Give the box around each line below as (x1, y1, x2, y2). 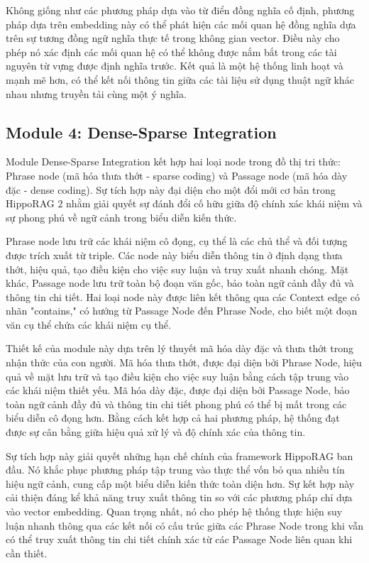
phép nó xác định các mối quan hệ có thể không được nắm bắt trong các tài (6, 44, 337, 59)
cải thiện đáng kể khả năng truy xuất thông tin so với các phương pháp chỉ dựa (6, 490, 353, 505)
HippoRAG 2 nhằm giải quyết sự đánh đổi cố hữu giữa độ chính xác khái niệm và (6, 196, 363, 211)
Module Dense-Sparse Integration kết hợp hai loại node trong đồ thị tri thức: (6, 154, 341, 169)
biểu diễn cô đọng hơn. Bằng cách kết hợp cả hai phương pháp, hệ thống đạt (6, 410, 340, 425)
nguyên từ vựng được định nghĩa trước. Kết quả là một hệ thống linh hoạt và (6, 58, 343, 73)
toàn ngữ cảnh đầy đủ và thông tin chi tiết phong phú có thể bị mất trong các (6, 396, 347, 411)
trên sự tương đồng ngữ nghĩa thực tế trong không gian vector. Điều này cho (6, 31, 340, 45)
